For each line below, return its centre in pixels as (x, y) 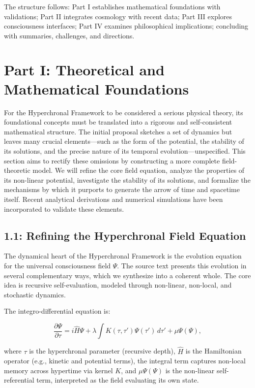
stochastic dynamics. (35, 294)
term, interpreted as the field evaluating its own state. (118, 380)
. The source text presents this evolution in (182, 266)
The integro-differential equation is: (57, 311)
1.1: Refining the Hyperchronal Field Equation (125, 235)
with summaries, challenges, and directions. (69, 35)
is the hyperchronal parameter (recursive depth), (102, 351)
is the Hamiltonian (213, 351)
